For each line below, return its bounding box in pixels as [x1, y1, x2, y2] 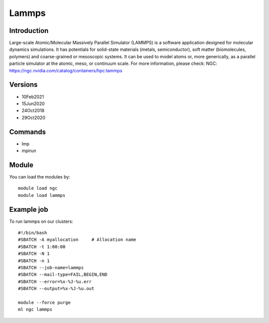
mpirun [21, 148, 37, 154]
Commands [9, 128, 46, 136]
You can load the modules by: [9, 173, 71, 179]
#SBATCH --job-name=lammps [18, 265, 84, 270]
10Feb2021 [21, 94, 44, 100]
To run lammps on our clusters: [9, 218, 73, 224]
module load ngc [18, 185, 58, 191]
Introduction [9, 26, 49, 35]
